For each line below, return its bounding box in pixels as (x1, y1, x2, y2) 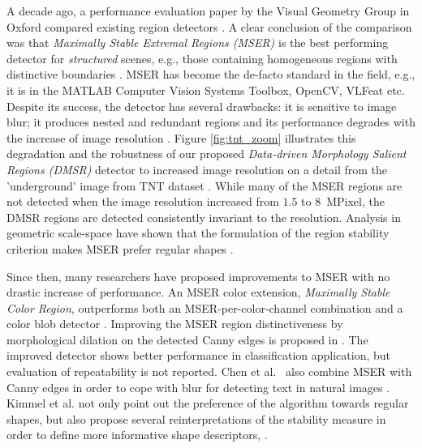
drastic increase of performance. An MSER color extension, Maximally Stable (6, 284, 390, 301)
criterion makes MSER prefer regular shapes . (6, 240, 234, 257)
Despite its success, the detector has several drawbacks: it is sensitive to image (6, 97, 397, 114)
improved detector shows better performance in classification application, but (6, 347, 391, 364)
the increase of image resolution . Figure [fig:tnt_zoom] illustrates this (6, 129, 356, 146)
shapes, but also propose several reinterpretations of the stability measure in (6, 410, 386, 427)
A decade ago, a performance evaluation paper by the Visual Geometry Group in (6, 2, 410, 19)
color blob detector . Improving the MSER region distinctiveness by (6, 315, 343, 332)
